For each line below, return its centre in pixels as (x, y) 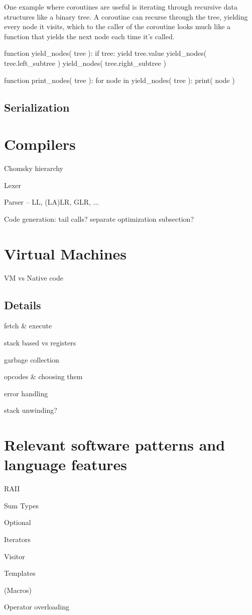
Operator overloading (37, 607)
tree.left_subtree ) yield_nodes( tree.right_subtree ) (85, 63)
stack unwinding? (31, 410)
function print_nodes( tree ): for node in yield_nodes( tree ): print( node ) (119, 80)
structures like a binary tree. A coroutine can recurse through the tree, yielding (126, 16)
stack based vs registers (40, 342)
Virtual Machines (66, 253)
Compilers (40, 144)
